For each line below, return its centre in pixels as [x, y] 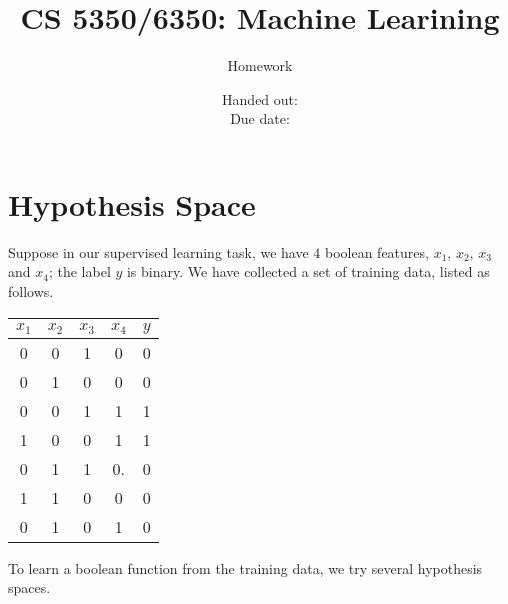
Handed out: [260, 98]
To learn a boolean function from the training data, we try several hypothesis [245, 567]
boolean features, [376, 251]
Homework [260, 65]
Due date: [260, 118]
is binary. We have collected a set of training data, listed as [308, 271]
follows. [31, 291]
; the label [79, 271]
